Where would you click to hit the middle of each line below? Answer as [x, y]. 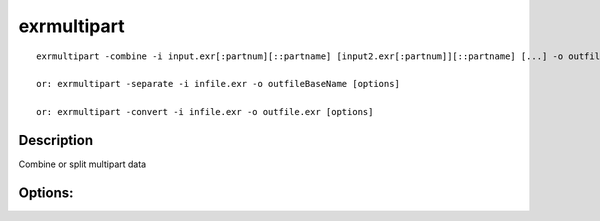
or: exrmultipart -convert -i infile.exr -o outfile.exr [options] [205, 112]
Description [56, 140]
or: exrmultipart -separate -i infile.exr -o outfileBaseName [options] [218, 84]
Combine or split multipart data [82, 164]
